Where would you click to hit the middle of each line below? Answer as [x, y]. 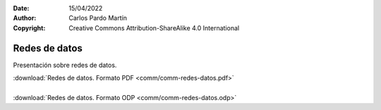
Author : [25, 18]
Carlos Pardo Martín [98, 18]
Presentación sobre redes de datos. [65, 65]
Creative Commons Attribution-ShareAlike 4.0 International [154, 28]
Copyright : [29, 28]
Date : [21, 8]
